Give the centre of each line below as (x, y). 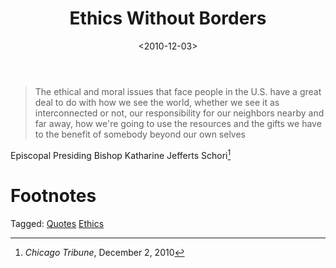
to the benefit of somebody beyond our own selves (140, 134)
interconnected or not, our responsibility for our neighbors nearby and (179, 113)
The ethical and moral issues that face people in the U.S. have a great (178, 91)
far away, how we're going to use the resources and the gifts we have (178, 123)
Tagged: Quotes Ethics (57, 223)
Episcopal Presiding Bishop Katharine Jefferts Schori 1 (121, 154)
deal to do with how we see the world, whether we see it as (157, 102)
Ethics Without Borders (168, 18)
